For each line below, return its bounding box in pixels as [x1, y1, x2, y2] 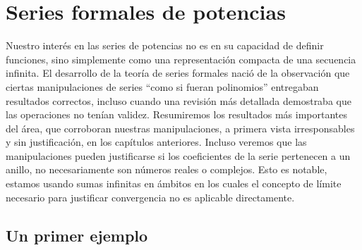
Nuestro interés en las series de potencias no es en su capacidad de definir [6, 38, 324, 53]
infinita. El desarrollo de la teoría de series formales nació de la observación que [6, 65, 350, 80]
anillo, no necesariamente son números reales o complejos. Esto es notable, [6, 162, 327, 177]
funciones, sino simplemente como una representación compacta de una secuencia [6, 51, 356, 66]
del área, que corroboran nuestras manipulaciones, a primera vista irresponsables [6, 120, 355, 135]
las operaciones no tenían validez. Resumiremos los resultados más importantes [6, 107, 347, 122]
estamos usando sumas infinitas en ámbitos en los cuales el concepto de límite [6, 176, 342, 191]
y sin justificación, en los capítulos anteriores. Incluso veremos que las [6, 135, 307, 149]
